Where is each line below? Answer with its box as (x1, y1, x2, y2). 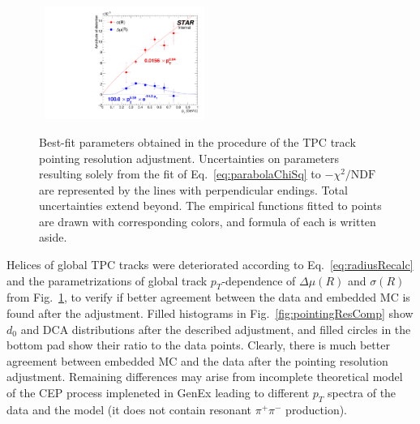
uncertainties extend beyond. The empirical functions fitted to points (39, 197, 382, 214)
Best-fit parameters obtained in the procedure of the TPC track (39, 133, 356, 150)
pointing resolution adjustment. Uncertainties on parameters (39, 149, 339, 166)
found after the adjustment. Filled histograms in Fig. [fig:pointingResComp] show (6, 305, 414, 322)
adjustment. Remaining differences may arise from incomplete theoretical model (6, 368, 403, 385)
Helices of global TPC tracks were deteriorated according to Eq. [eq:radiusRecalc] (6, 256, 414, 273)
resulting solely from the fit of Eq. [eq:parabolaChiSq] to (39, 165, 321, 182)
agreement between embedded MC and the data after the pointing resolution (6, 352, 388, 369)
